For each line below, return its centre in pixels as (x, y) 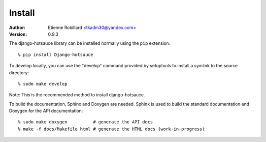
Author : (17, 28)
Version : (18, 34)
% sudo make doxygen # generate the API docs (85, 122)
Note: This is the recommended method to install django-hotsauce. (77, 95)
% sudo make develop (43, 84)
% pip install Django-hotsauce (56, 55)
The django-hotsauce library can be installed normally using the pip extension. (90, 43)
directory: (19, 72)
